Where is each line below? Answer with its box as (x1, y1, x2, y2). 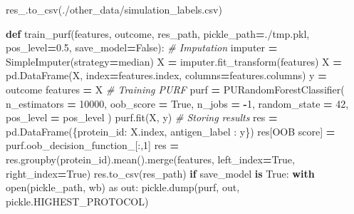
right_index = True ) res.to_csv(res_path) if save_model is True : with (6, 165, 315, 180)
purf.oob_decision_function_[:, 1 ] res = (6, 138, 179, 153)
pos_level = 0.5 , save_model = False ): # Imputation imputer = (6, 40, 278, 55)
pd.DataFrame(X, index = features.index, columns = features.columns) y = (6, 68, 327, 83)
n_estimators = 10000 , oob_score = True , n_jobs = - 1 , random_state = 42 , (6, 96, 349, 111)
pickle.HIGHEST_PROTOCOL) (6, 193, 149, 208)
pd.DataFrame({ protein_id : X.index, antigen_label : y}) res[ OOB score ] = (6, 123, 335, 138)
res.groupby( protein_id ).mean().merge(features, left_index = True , (6, 151, 295, 166)
